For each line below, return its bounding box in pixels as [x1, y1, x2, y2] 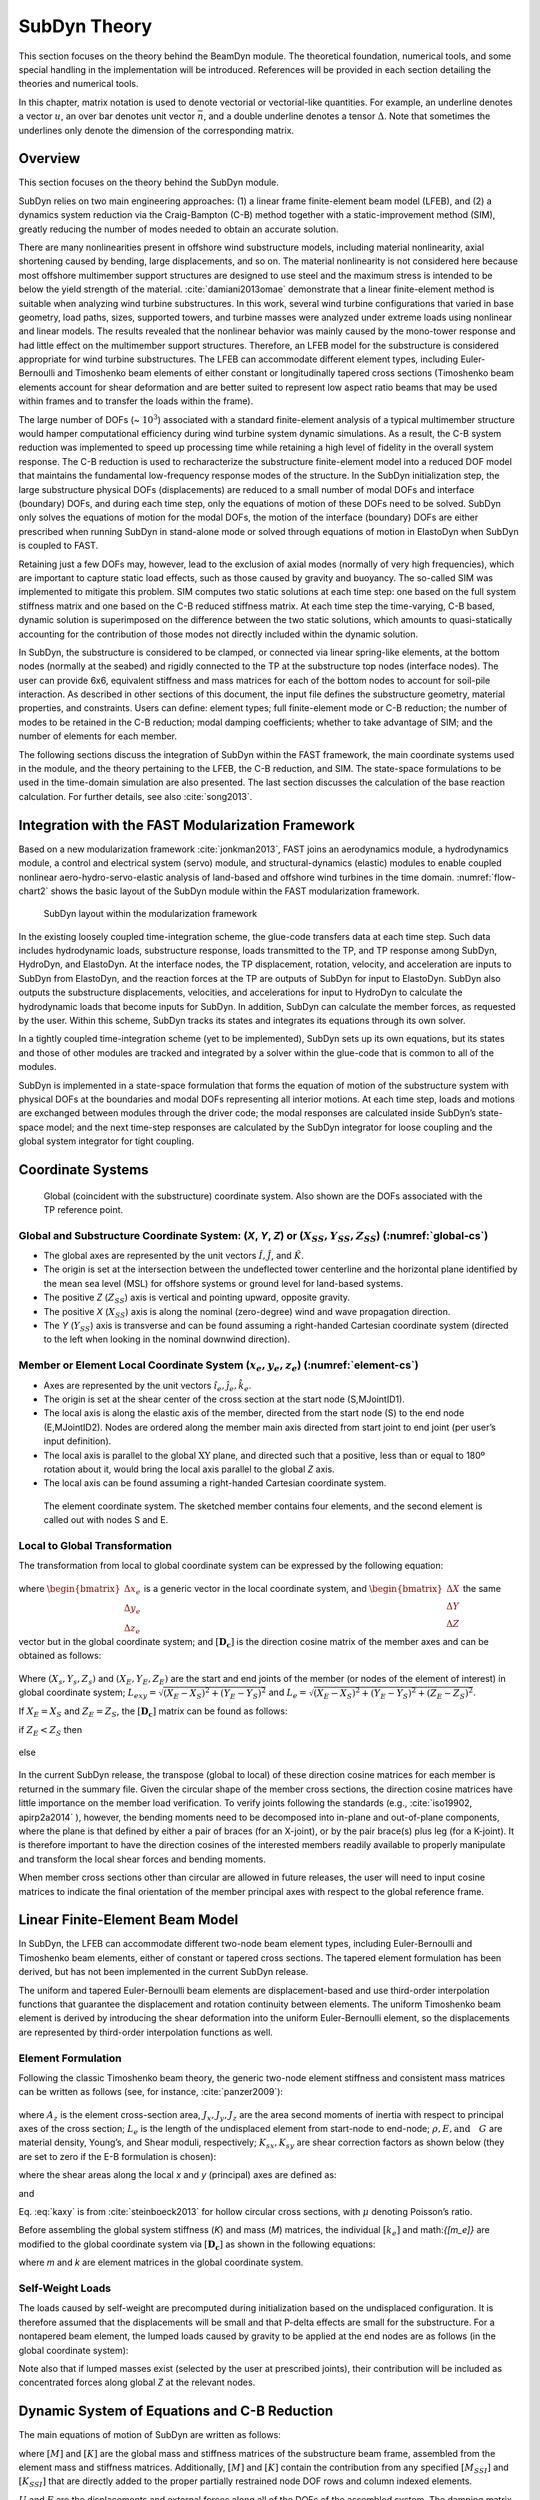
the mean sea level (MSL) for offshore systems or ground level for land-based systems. [43, 1277, 404, 1289]
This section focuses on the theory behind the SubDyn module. [18, 176, 280, 189]
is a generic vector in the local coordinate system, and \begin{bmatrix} [143, 1582, 444, 1594]
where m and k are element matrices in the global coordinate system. [18, 2256, 304, 2269]
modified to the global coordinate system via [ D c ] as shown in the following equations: [18, 2238, 376, 2252]
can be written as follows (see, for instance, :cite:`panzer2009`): [18, 2086, 284, 2098]
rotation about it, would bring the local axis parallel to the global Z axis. [43, 1463, 335, 1475]
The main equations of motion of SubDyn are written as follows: [18, 2429, 282, 2441]
